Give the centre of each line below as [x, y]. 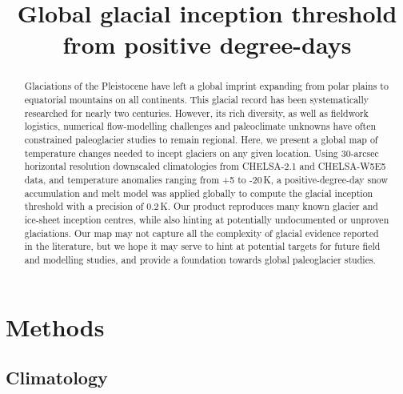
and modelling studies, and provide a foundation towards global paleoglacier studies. [200, 259]
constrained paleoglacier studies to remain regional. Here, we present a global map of [201, 139]
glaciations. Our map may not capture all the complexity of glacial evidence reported [201, 233]
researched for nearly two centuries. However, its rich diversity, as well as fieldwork [196, 113]
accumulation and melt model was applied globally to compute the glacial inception [199, 193]
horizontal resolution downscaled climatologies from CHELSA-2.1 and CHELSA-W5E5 [205, 166]
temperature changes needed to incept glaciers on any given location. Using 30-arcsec [201, 153]
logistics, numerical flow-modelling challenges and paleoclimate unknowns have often [200, 126]
